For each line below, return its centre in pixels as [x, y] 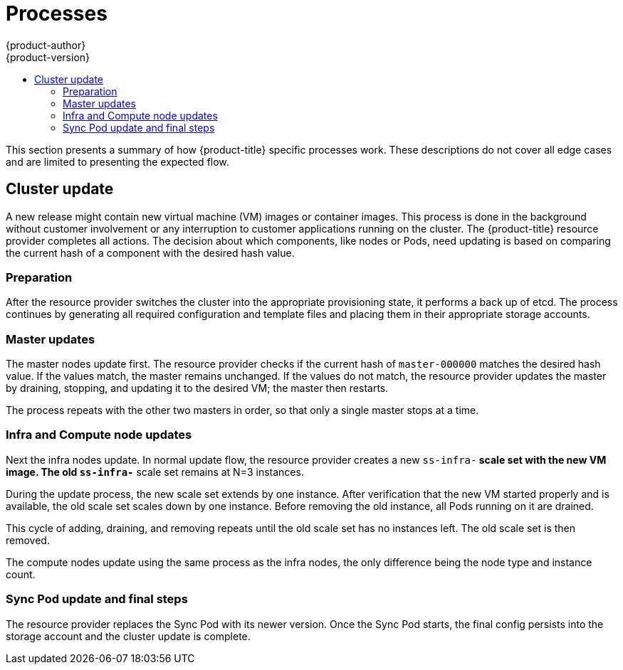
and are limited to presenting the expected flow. [117, 161]
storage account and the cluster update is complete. [128, 636]
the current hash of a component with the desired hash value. [150, 252]
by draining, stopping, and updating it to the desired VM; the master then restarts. [197, 388]
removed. [28, 540]
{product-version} [48, 57]
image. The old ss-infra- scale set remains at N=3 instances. [155, 472]
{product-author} [46, 45]
